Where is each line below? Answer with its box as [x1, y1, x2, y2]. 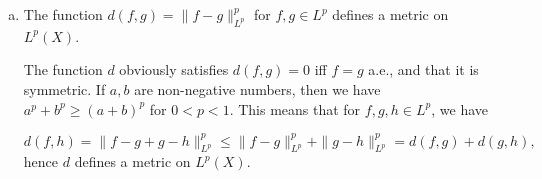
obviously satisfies [119, 59, 229, 80]
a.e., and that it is [368, 59, 479, 80]
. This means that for [229, 98, 361, 119]
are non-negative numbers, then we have [134, 78, 381, 99]
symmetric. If [23, 78, 106, 99]
